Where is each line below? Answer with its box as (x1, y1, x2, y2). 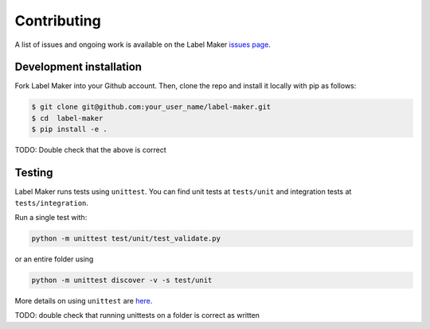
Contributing (14, 12, 101, 29)
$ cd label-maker (31, 114, 104, 122)
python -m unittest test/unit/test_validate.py (31, 234, 221, 242)
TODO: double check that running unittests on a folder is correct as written (14, 311, 260, 320)
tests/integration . (14, 198, 89, 207)
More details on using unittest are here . (14, 296, 153, 305)
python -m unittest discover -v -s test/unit (31, 275, 213, 284)
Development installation (14, 60, 143, 74)
